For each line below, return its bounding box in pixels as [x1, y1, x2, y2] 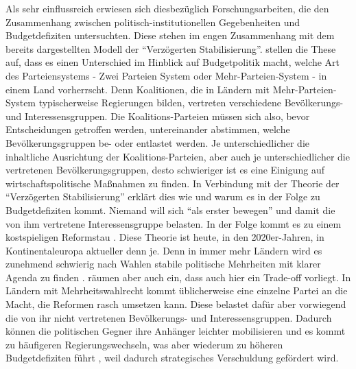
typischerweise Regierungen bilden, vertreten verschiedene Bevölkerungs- [38, 95, 344, 110]
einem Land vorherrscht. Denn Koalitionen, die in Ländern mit [5, 82, 270, 96]
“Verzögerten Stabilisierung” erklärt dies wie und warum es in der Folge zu [5, 189, 320, 204]
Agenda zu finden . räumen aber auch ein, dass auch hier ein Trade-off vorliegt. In [5, 270, 351, 284]
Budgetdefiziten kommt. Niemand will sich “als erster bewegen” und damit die [5, 202, 335, 217]
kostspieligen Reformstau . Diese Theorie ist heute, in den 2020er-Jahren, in [5, 230, 324, 244]
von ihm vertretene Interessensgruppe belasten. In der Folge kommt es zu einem [5, 216, 342, 230]
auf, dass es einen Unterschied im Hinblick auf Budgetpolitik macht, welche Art [5, 55, 340, 69]
